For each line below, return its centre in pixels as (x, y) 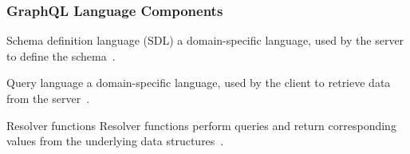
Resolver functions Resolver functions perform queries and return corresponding (201, 125)
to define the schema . (61, 55)
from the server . (48, 98)
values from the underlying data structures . (115, 141)
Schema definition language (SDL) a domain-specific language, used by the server (205, 40)
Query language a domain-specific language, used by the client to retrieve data (199, 83)
